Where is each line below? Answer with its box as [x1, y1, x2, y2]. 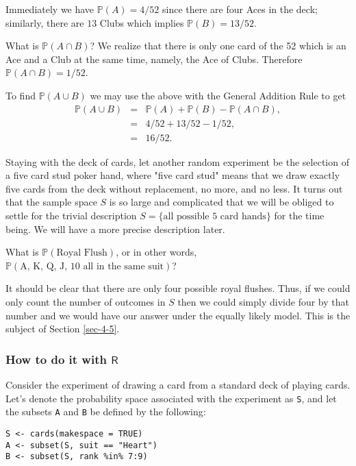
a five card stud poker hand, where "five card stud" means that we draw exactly [5, 168, 340, 182]
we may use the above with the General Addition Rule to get [90, 88, 346, 102]
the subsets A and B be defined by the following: [5, 404, 206, 419]
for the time [274, 208, 325, 223]
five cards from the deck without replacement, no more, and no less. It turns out [5, 181, 343, 195]
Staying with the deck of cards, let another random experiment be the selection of [5, 154, 349, 169]
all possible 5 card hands [163, 212, 266, 222]
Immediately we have [5, 2, 94, 16]
